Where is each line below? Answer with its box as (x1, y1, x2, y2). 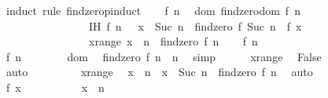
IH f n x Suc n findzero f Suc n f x (88, 17, 302, 34)
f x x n (6, 78, 105, 95)
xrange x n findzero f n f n (88, 33, 258, 49)
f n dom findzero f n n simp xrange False (6, 48, 322, 64)
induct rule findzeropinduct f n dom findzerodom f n (6, 2, 300, 18)
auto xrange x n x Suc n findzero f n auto (6, 64, 313, 80)
